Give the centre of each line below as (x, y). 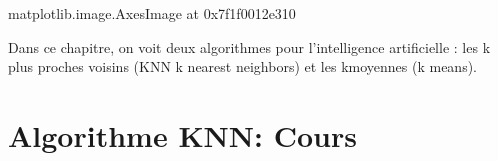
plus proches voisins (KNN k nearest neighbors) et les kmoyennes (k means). (242, 66)
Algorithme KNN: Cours (182, 134)
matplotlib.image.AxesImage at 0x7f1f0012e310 (152, 13)
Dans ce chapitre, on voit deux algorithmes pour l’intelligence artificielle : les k (249, 46)
